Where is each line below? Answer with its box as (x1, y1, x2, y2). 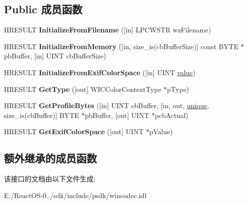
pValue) (149, 126, 173, 137)
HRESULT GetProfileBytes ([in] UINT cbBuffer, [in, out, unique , (4, 100, 209, 111)
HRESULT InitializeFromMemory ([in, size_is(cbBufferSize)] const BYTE (4, 41, 239, 51)
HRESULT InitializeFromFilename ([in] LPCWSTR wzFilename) (4, 25, 211, 35)
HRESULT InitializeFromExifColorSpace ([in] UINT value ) (4, 67, 195, 77)
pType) (167, 84, 189, 94)
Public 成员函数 (4, 1, 83, 17)
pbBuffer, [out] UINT (85, 110, 150, 120)
